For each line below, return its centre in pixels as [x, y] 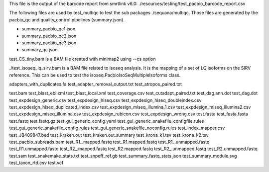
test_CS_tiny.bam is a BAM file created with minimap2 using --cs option [83, 59]
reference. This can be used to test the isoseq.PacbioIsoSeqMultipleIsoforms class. [95, 75]
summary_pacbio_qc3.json [49, 43]
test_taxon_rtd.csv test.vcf [36, 163]
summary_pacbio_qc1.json [49, 29]
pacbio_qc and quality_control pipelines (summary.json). [67, 19]
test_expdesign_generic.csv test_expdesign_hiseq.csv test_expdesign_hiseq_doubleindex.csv [105, 100]
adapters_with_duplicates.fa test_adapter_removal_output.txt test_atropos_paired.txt [95, 84]
